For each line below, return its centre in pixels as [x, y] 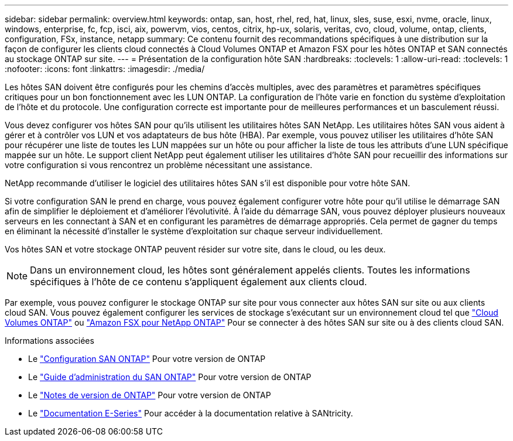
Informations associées [49, 341]
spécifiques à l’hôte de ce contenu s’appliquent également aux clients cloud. [199, 282]
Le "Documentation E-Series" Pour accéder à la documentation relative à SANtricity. [191, 413]
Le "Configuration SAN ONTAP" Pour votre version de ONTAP [147, 359]
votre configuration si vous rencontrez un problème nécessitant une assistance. [159, 165]
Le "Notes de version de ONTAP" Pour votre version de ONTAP [150, 395]
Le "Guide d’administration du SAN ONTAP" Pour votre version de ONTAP [170, 377]
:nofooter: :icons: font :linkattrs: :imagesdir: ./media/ [105, 69]
